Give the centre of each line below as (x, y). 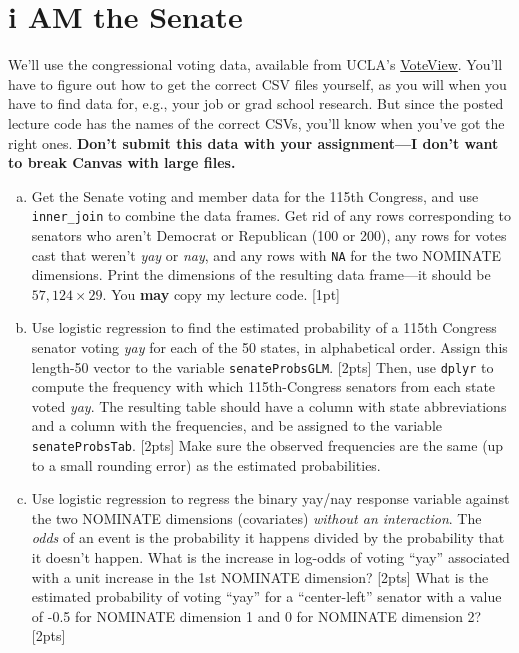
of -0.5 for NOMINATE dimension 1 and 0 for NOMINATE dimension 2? (256, 615)
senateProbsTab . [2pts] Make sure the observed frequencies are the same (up (267, 445)
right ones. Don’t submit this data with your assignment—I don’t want (253, 142)
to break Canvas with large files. (122, 162)
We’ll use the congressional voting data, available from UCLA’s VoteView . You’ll (255, 64)
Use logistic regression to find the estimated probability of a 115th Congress (264, 327)
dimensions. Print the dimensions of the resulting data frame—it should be (261, 274)
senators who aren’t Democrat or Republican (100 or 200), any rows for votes (269, 234)
